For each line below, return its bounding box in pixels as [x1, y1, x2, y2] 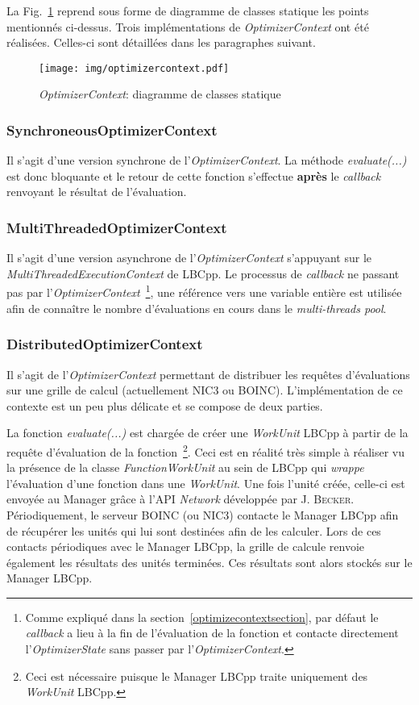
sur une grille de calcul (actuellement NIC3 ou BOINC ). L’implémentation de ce [6, 382, 403, 398]
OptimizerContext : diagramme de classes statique [39, 86, 281, 102]
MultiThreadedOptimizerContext [6, 217, 227, 237]
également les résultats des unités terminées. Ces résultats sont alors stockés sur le [6, 553, 413, 570]
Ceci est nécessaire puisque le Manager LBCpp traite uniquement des [25, 667, 368, 684]
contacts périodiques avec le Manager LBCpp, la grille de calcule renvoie [6, 538, 364, 555]
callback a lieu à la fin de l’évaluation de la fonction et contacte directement [25, 624, 399, 641]
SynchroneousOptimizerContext [6, 119, 218, 140]
